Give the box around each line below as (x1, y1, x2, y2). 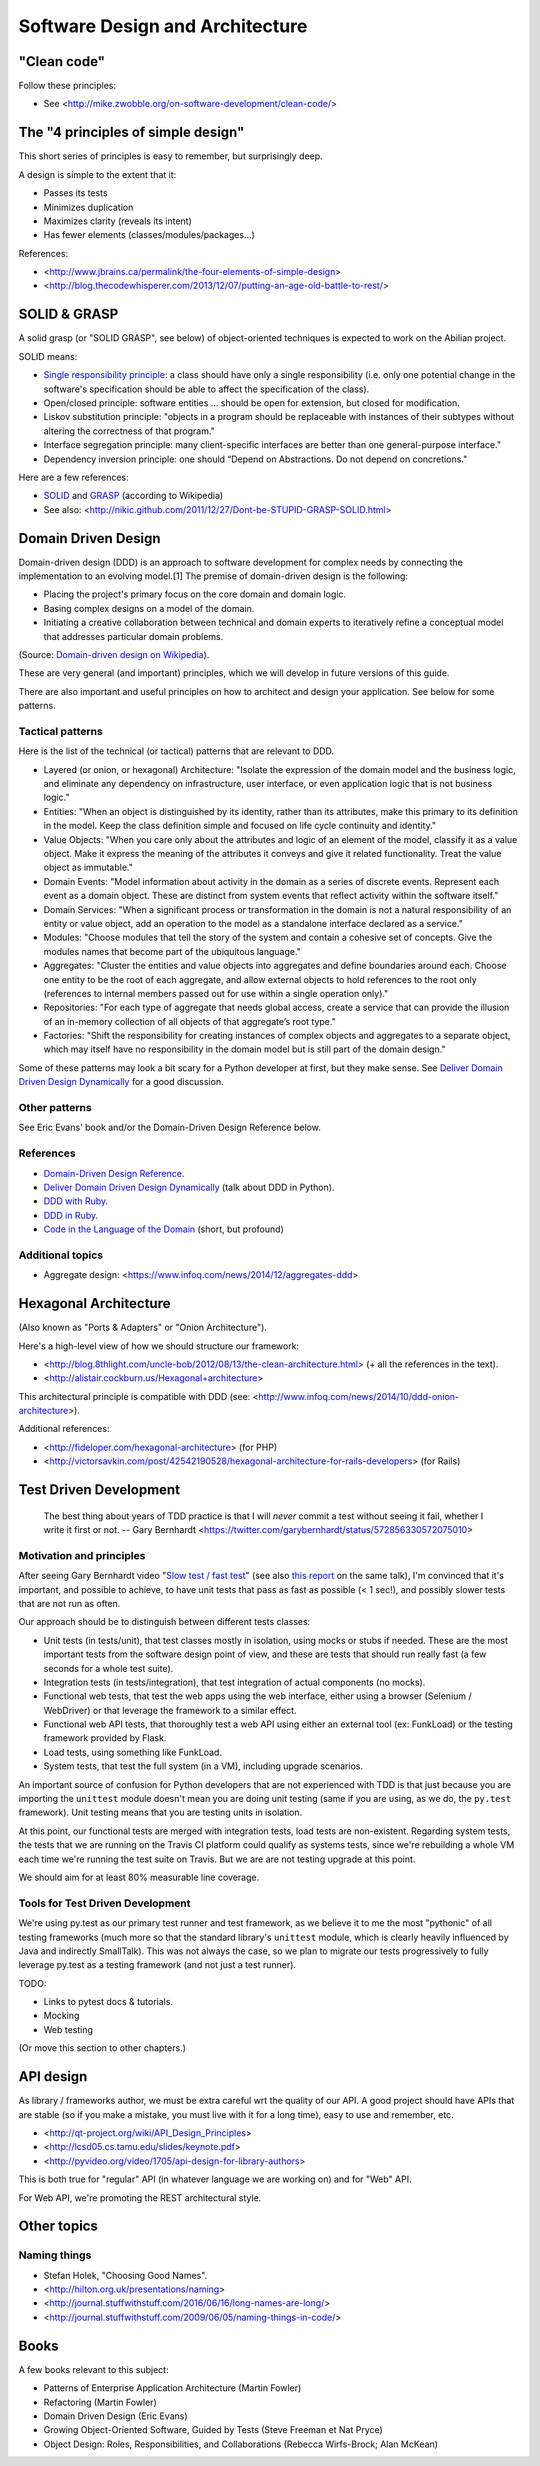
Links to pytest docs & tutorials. (43, 1996, 174, 2008)
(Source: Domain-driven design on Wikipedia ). (18, 648, 210, 660)
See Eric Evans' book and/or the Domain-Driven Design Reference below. (18, 1121, 322, 1134)
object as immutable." (43, 861, 134, 874)
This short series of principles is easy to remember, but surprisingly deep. (18, 150, 324, 162)
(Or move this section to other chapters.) (18, 2042, 187, 2054)
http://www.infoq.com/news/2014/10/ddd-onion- (258, 1390, 460, 1402)
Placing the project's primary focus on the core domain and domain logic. (43, 588, 347, 600)
